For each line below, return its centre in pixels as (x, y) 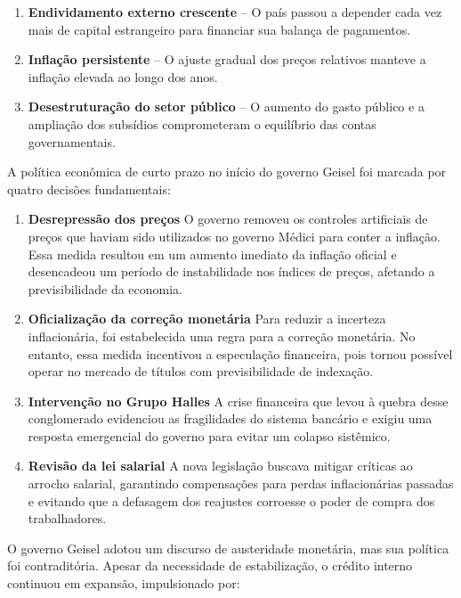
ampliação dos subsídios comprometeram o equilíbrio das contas (202, 123)
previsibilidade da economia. (105, 288)
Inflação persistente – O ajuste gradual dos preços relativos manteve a (227, 59)
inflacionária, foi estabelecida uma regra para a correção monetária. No (222, 336)
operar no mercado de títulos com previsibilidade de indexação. (201, 371)
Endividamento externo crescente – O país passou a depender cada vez (235, 12)
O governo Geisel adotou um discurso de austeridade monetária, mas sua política (228, 548)
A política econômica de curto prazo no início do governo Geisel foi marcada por (227, 172)
